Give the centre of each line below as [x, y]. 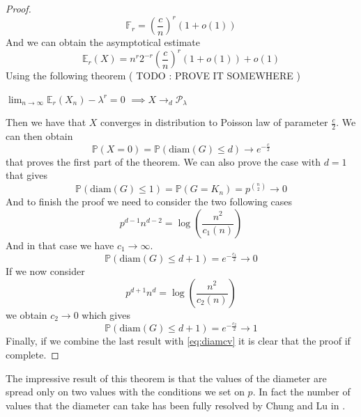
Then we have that [46, 122]
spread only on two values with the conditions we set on [125, 392]
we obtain [26, 315]
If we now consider [45, 271]
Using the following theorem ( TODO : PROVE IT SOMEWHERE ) [153, 76]
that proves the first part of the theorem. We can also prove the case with [163, 161]
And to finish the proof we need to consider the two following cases [149, 202]
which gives [106, 315]
